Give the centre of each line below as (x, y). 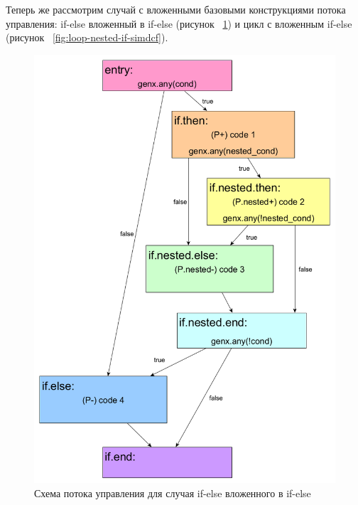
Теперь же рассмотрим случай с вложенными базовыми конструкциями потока (176, 9)
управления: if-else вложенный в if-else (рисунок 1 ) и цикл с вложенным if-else (179, 23)
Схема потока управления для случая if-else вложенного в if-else (173, 493)
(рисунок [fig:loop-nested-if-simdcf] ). (87, 37)
